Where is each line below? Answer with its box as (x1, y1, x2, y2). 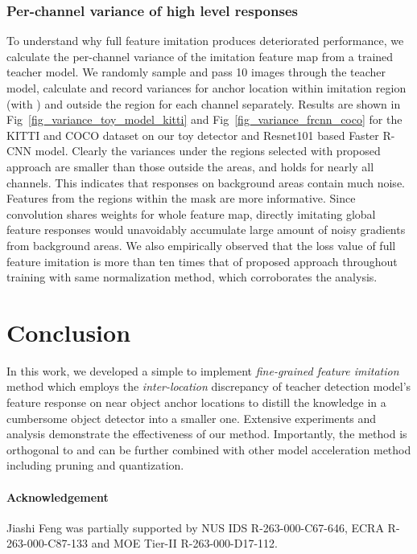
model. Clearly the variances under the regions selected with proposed (35, 142, 381, 159)
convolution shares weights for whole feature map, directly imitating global (6, 205, 376, 222)
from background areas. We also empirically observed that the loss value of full (6, 236, 396, 253)
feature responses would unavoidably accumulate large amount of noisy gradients (6, 221, 406, 238)
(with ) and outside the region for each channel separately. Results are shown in (6, 95, 401, 112)
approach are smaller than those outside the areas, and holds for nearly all (6, 158, 374, 174)
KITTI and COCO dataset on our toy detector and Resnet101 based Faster (6, 126, 379, 143)
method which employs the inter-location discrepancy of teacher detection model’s (6, 378, 411, 395)
